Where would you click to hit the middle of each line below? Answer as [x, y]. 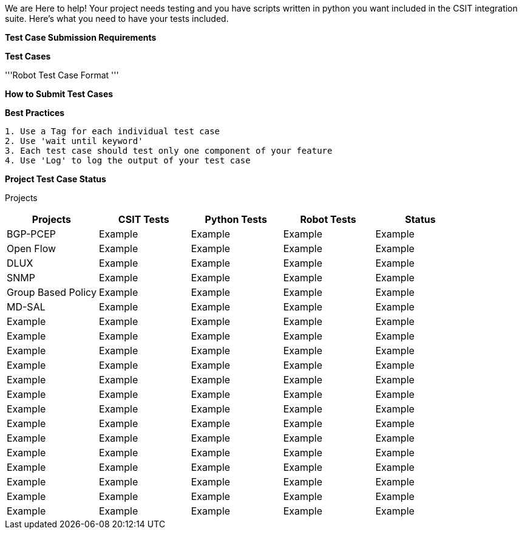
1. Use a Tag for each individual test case [113, 131]
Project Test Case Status [56, 179]
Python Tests [236, 219]
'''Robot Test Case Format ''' [62, 75]
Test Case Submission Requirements [81, 37]
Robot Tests [328, 219]
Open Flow [32, 248]
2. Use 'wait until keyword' [74, 141]
